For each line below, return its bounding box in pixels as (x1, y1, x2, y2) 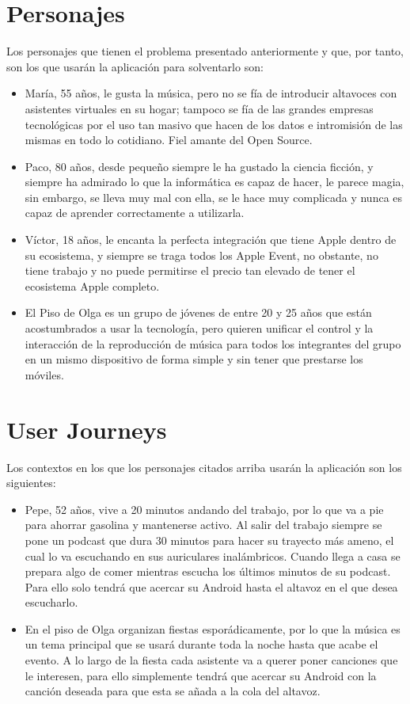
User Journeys (6, 413, 167, 445)
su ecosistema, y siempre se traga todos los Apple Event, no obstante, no (25, 246, 378, 263)
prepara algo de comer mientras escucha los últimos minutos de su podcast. (25, 563, 391, 580)
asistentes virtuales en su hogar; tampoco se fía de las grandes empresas (25, 100, 374, 116)
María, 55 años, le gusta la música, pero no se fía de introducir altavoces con (25, 85, 397, 101)
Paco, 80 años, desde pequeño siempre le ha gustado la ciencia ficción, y (25, 158, 374, 174)
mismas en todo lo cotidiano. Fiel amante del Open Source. (25, 131, 313, 148)
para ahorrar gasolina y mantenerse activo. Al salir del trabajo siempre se (25, 516, 382, 533)
